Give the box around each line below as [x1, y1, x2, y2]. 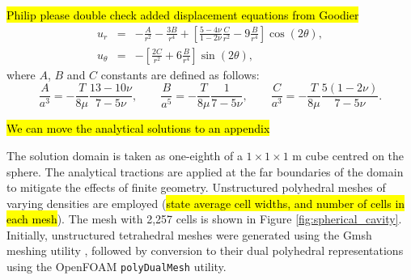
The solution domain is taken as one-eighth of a [6, 146, 243, 163]
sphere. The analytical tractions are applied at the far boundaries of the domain [6, 163, 404, 180]
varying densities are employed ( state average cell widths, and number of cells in [6, 194, 405, 211]
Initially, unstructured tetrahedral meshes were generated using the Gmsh [6, 226, 372, 243]
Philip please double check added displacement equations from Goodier [6, 6, 359, 23]
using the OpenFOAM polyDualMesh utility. [6, 258, 227, 275]
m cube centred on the [292, 146, 405, 163]
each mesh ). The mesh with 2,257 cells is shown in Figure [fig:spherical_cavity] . [6, 210, 402, 227]
